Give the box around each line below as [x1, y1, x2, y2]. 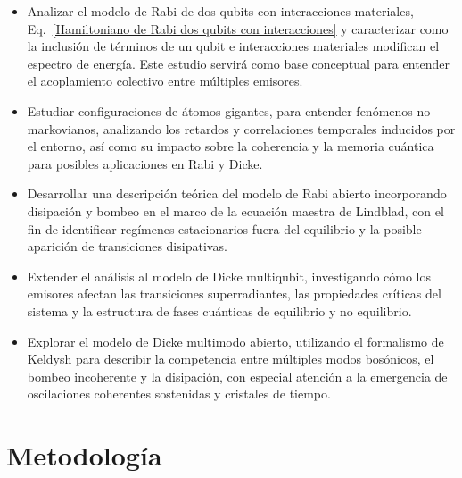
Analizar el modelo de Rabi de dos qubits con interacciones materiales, [27, 2, 414, 20]
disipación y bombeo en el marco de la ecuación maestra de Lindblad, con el [27, 201, 444, 220]
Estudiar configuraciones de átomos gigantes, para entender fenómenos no [27, 101, 431, 120]
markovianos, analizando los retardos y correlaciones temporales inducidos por [27, 119, 456, 138]
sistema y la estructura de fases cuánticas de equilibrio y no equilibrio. [27, 301, 412, 320]
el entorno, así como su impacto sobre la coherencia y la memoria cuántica [27, 137, 434, 155]
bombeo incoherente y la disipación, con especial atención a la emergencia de [27, 366, 448, 385]
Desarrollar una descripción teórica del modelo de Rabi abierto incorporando [27, 184, 447, 203]
